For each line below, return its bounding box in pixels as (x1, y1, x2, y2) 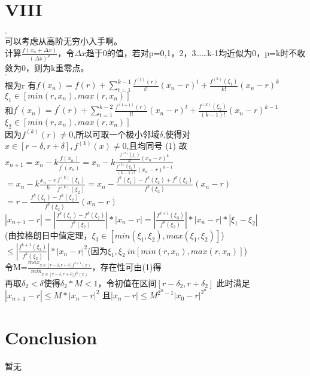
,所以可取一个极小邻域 (73, 127, 160, 140)
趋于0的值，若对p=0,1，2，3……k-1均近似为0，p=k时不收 (86, 47, 306, 59)
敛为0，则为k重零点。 (5, 61, 89, 74)
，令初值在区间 (98, 276, 157, 289)
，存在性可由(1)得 (92, 261, 162, 273)
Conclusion (5, 325, 98, 350)
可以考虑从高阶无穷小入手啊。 (5, 35, 122, 47)
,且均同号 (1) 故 (126, 139, 187, 152)
